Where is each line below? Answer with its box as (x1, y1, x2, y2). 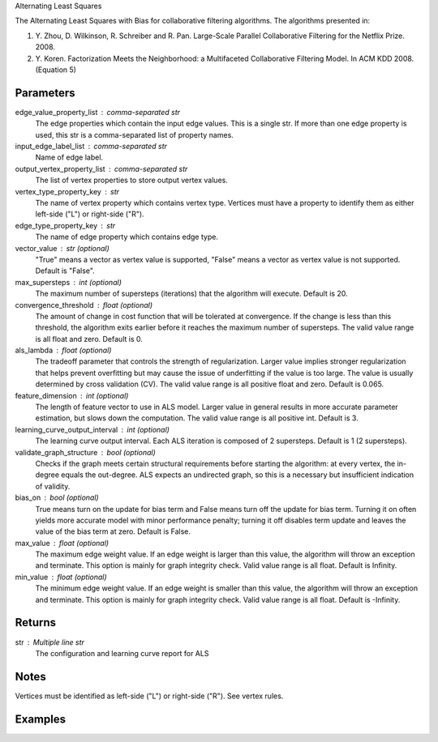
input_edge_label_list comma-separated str (15, 142, 168, 151)
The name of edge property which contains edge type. (35, 232, 219, 242)
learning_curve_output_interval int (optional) (15, 424, 170, 434)
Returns (15, 616, 57, 629)
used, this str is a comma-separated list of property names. (35, 130, 234, 139)
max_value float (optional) (15, 538, 109, 548)
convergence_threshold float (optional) (15, 300, 153, 309)
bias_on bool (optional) (15, 493, 99, 502)
